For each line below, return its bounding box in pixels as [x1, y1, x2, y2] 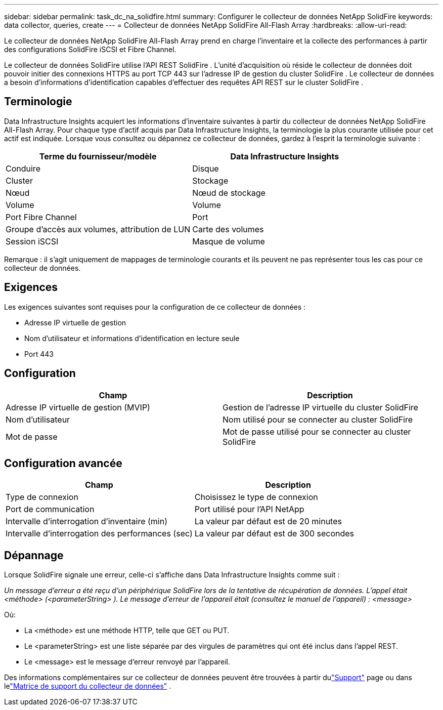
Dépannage [4, 549, 64, 562]
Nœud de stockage [192, 187, 265, 198]
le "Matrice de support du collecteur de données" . [4, 682, 171, 691]
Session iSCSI [6, 236, 59, 246]
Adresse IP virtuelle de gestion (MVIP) [6, 402, 150, 412]
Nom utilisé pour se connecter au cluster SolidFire [223, 414, 413, 425]
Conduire [6, 163, 40, 174]
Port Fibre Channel [6, 212, 77, 222]
